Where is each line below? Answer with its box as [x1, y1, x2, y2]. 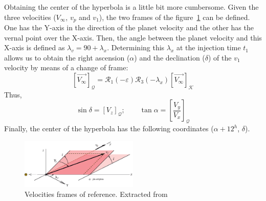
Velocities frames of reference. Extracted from [25, 189, 168, 199]
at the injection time [176, 42, 241, 53]
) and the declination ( [134, 52, 205, 63]
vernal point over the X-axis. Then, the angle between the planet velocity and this [4, 32, 262, 43]
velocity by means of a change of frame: [4, 62, 128, 73]
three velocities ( [4, 11, 56, 22]
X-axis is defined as [4, 42, 65, 53]
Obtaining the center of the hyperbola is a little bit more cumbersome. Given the [4, 2, 259, 12]
